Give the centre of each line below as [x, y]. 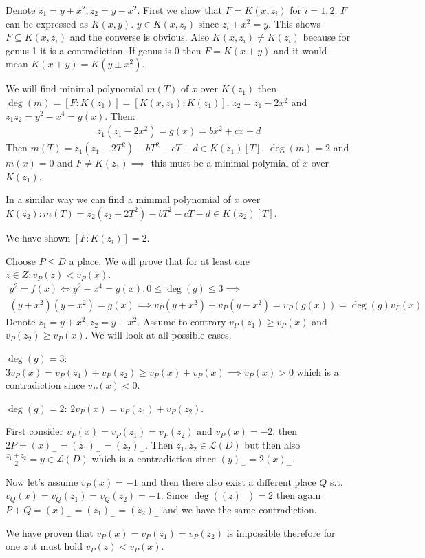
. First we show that [180, 10]
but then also [272, 445]
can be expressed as [47, 23]
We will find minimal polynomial [75, 88]
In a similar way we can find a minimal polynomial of [118, 199]
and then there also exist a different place [229, 481]
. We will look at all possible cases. [158, 335]
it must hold [56, 546]
